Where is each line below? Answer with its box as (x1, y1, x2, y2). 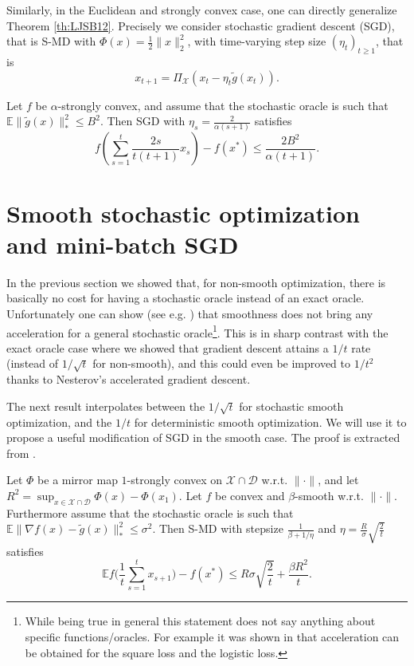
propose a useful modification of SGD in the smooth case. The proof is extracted (6, 429, 400, 446)
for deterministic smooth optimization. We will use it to (134, 413, 407, 430)
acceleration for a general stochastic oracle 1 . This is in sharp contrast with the (6, 321, 389, 341)
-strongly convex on (127, 471, 223, 488)
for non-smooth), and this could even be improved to (92, 355, 351, 372)
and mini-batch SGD (6, 227, 239, 260)
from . (6, 444, 37, 461)
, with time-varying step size (187, 33, 326, 49)
